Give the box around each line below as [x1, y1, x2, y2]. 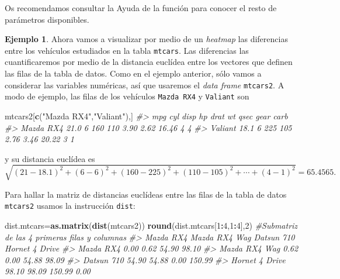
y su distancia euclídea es [5, 152, 95, 164]
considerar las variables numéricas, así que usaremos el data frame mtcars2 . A [5, 78, 285, 91]
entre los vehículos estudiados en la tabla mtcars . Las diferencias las [5, 44, 249, 56]
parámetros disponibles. [5, 13, 89, 25]
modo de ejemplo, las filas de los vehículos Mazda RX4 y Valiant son [5, 90, 249, 102]
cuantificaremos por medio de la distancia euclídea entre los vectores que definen [5, 56, 293, 68]
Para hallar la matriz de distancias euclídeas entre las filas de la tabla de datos [5, 188, 287, 200]
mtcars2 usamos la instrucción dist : [5, 199, 136, 212]
